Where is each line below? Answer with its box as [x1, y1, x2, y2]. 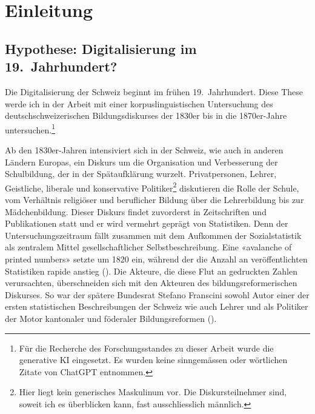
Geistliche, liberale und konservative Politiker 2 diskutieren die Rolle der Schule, [5, 179, 299, 194]
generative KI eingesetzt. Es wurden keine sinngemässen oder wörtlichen [19, 353, 288, 366]
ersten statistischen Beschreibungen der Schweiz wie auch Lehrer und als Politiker [5, 300, 308, 313]
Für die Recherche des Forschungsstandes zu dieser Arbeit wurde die [19, 341, 274, 354]
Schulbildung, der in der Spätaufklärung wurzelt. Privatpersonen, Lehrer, [5, 167, 277, 180]
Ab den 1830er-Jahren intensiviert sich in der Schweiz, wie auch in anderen [5, 144, 283, 156]
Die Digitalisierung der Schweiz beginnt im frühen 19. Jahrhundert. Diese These [5, 85, 303, 98]
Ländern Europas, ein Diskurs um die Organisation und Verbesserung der [5, 155, 278, 168]
